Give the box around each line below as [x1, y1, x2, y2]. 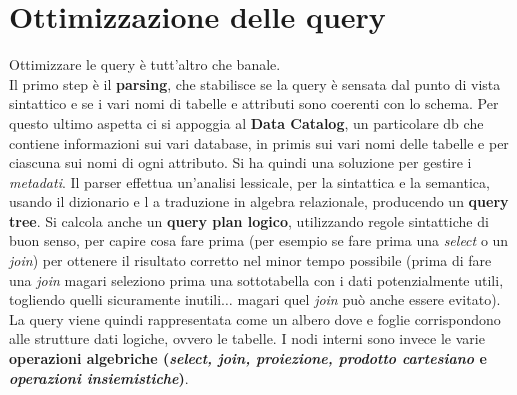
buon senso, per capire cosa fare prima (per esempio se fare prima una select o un [9, 230, 509, 251]
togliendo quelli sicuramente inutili [9, 289, 222, 310]
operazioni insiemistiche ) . [9, 367, 189, 388]
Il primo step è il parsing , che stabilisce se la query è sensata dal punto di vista [9, 73, 501, 94]
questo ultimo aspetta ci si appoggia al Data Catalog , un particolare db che [9, 112, 484, 133]
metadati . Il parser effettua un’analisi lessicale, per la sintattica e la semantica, [9, 171, 490, 192]
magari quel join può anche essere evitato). [237, 289, 501, 310]
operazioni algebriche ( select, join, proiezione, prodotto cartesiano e [9, 348, 487, 369]
